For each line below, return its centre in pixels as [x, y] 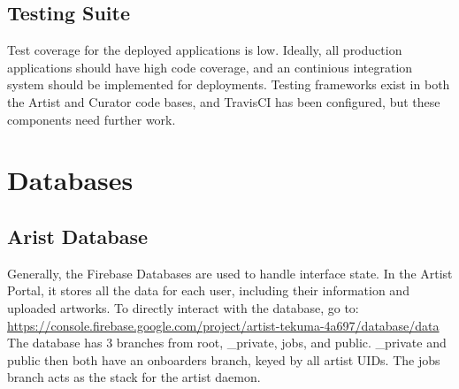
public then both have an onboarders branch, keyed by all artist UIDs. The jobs [224, 359]
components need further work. [92, 119]
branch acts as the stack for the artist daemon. [134, 377]
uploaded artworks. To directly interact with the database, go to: [183, 307]
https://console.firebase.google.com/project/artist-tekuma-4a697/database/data [223, 325]
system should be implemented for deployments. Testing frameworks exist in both [229, 84]
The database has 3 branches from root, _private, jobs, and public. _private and [227, 343]
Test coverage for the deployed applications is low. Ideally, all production [205, 50]
